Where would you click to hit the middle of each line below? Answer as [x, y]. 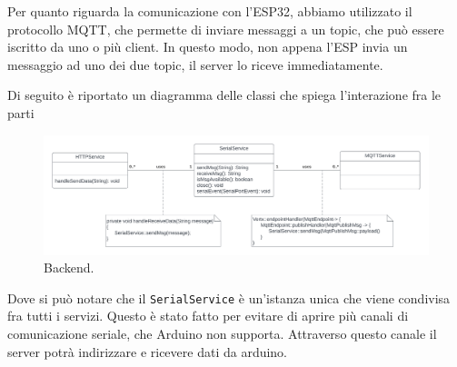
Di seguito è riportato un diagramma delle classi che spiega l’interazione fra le [224, 95]
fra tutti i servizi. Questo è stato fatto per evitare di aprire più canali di [208, 316]
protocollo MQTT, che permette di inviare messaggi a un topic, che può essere [226, 29]
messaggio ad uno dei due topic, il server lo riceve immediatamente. [195, 64]
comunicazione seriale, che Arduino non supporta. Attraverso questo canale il [222, 334]
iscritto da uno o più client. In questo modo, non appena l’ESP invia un [208, 47]
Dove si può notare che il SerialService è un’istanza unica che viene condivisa [229, 298]
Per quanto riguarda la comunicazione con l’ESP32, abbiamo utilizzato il [210, 11]
